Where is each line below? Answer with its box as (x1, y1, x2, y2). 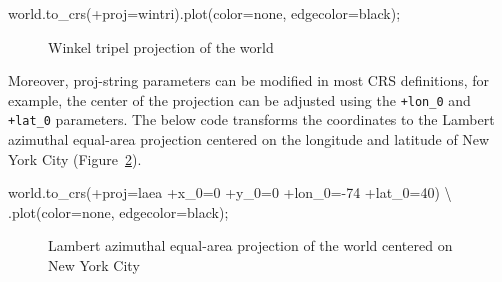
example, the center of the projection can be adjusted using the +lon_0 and (8, 89, 471, 110)
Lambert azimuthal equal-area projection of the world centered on (48, 235, 453, 256)
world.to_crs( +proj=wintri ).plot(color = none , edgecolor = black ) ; (8, 3, 401, 23)
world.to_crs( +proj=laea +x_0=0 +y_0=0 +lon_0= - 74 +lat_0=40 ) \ (8, 182, 452, 203)
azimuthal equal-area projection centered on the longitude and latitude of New (8, 129, 490, 150)
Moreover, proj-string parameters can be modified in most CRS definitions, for (8, 70, 490, 91)
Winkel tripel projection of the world (48, 36, 274, 57)
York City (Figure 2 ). (8, 148, 142, 169)
